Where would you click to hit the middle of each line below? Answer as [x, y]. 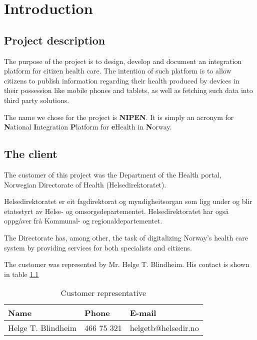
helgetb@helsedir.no [164, 328]
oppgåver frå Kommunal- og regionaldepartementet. [83, 221]
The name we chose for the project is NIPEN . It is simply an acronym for [119, 117]
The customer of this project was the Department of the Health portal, [113, 174]
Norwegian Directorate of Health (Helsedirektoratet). [85, 184]
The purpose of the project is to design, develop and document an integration [123, 61]
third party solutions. [37, 100]
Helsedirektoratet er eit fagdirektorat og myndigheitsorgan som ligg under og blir [128, 201]
